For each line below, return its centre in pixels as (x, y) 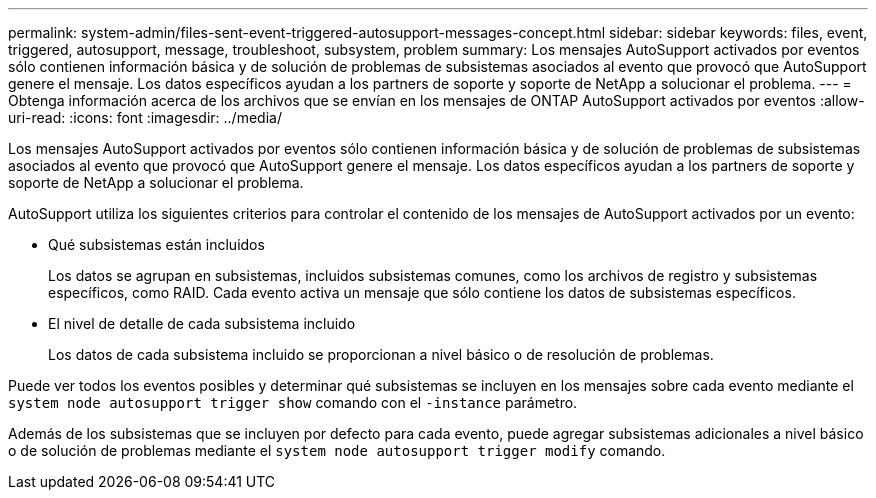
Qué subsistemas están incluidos (156, 244)
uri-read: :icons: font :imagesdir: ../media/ (145, 117)
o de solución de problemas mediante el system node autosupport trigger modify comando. (337, 450)
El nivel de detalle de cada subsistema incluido (202, 323)
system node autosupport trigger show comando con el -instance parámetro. (293, 402)
